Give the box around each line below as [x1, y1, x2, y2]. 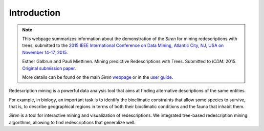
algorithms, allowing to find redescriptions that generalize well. [9, 119, 135, 125]
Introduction [9, 7, 61, 18]
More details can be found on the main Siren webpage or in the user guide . [22, 74, 174, 80]
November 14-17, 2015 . [22, 49, 68, 55]
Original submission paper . [22, 65, 76, 71]
